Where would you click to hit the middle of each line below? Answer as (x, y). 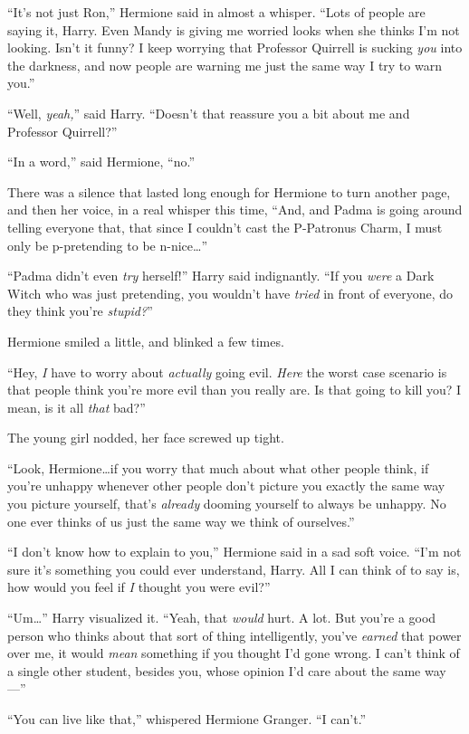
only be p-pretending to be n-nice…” (107, 245)
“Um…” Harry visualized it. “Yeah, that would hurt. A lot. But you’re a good (222, 618)
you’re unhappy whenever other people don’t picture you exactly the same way (226, 486)
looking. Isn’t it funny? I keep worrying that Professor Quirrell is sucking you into (235, 48)
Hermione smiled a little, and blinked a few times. (146, 341)
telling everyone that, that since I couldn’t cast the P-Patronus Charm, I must (225, 227)
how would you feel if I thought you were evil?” (139, 587)
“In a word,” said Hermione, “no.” (101, 162)
